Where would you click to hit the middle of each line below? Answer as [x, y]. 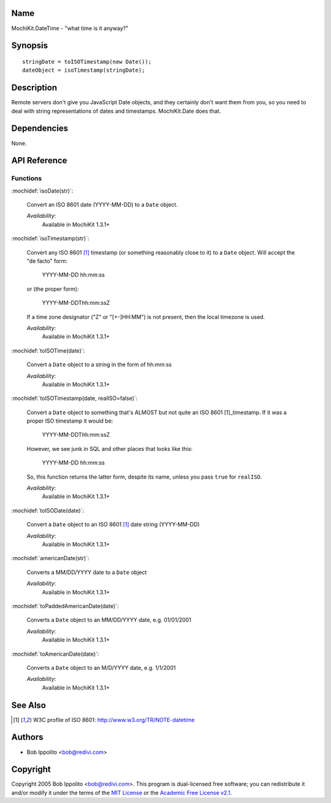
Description [34, 88]
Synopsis [30, 46]
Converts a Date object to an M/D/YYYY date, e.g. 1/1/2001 [101, 667]
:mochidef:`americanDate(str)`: [50, 558]
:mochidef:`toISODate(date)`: [48, 510]
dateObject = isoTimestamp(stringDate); [84, 70]
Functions [27, 179]
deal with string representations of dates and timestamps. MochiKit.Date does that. [116, 111]
